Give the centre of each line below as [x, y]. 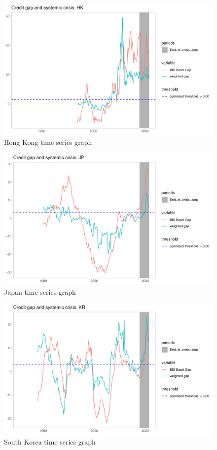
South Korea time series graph [50, 441]
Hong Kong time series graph [48, 142]
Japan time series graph [40, 292]
